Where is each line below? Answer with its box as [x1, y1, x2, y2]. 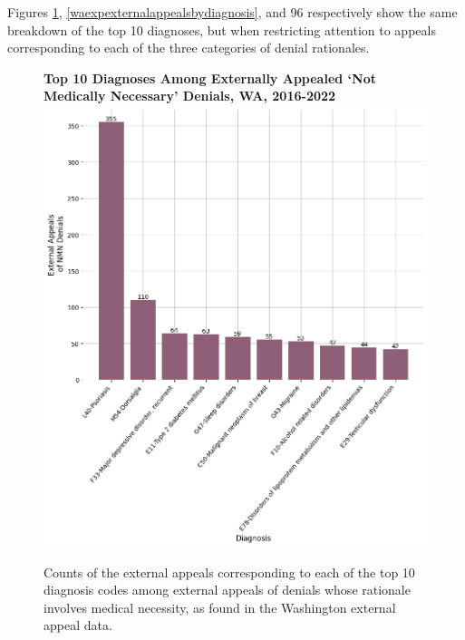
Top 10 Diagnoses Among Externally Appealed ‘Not [44, 68, 376, 87]
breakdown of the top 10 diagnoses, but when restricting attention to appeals [7, 20, 436, 39]
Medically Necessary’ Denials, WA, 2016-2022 [44, 86, 336, 105]
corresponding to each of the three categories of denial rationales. [7, 38, 370, 57]
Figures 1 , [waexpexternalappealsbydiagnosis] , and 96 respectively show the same [7, 3, 458, 21]
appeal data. [44, 616, 112, 635]
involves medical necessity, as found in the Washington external [44, 597, 396, 616]
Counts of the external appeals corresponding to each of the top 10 [44, 562, 415, 581]
